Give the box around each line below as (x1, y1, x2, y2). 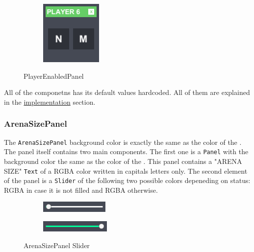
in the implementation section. (4, 96, 96, 107)
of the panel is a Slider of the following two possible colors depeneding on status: (4, 175, 251, 185)
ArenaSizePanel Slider (24, 240, 90, 250)
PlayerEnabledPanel (24, 70, 84, 81)
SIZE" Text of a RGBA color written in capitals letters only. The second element (4, 165, 248, 176)
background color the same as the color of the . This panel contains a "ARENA (4, 156, 242, 166)
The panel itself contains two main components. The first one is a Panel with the (4, 146, 249, 157)
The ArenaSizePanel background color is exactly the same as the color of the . (4, 137, 242, 147)
